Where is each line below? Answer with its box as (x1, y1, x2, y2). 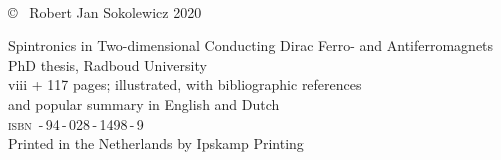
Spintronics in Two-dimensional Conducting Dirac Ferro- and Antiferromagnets (8, 35, 494, 56)
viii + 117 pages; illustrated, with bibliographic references (8, 74, 362, 95)
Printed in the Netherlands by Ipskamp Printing (8, 133, 304, 154)
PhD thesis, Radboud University (8, 54, 207, 75)
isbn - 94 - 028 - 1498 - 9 (8, 113, 144, 134)
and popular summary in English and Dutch (8, 93, 280, 114)
